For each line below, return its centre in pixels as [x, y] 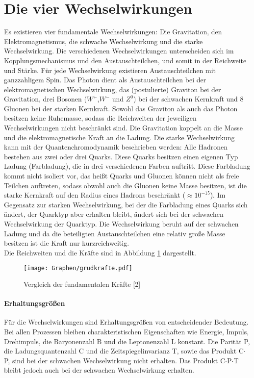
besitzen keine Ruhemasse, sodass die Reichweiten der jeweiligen [100, 118]
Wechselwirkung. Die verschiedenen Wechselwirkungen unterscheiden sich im [119, 51]
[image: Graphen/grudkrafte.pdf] [78, 268]
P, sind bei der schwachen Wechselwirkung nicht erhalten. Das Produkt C [115, 360]
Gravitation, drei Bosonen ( [45, 99]
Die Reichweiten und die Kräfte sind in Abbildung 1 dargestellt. [100, 252]
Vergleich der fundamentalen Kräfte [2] [82, 284]
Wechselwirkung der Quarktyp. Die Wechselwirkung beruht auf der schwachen [121, 224]
